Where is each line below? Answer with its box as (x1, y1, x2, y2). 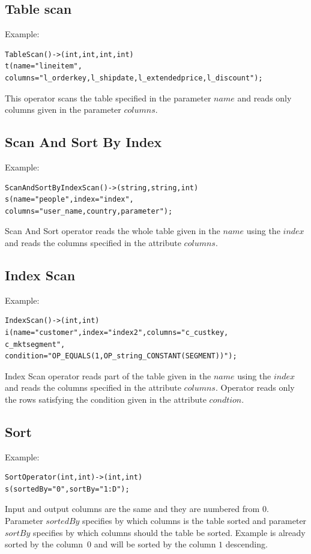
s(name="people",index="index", (5, 195, 134, 204)
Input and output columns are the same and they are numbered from (5, 502, 260, 515)
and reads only (237, 91, 292, 104)
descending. (225, 538, 268, 550)
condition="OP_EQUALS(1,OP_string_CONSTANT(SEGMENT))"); (5, 352, 237, 361)
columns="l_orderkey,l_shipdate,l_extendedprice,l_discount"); (5, 73, 263, 82)
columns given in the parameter (5, 103, 121, 116)
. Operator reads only (215, 381, 295, 394)
